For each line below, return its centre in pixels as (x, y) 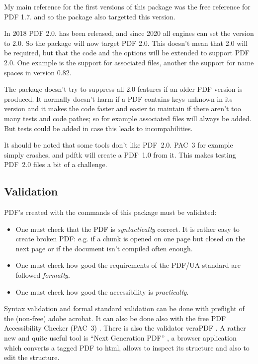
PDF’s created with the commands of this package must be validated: (110, 212)
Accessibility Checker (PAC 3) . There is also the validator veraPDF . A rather (125, 328)
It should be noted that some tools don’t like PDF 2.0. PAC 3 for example (119, 145)
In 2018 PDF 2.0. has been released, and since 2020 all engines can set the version (129, 33)
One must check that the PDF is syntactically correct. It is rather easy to (128, 229)
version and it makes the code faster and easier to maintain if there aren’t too (123, 108)
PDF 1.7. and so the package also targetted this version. (90, 16)
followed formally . (43, 275)
